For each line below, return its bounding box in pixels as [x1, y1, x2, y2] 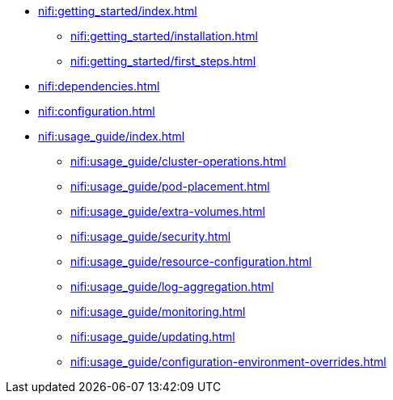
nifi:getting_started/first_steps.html [70, 54, 256, 68]
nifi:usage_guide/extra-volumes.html [70, 204, 265, 218]
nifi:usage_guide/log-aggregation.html [70, 280, 274, 293]
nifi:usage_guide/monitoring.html [70, 305, 246, 318]
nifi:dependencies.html [38, 79, 160, 93]
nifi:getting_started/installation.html [70, 29, 258, 43]
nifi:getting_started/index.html [38, 4, 197, 18]
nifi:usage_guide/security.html [70, 229, 231, 243]
